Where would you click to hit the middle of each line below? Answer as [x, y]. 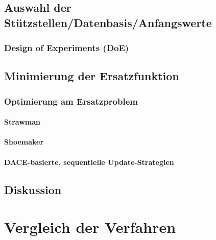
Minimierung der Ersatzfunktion [92, 76]
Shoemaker [24, 142]
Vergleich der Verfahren [90, 227]
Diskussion [33, 189]
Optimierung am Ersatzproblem [71, 101]
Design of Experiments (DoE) [67, 48]
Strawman [22, 122]
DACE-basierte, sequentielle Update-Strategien [89, 162]
